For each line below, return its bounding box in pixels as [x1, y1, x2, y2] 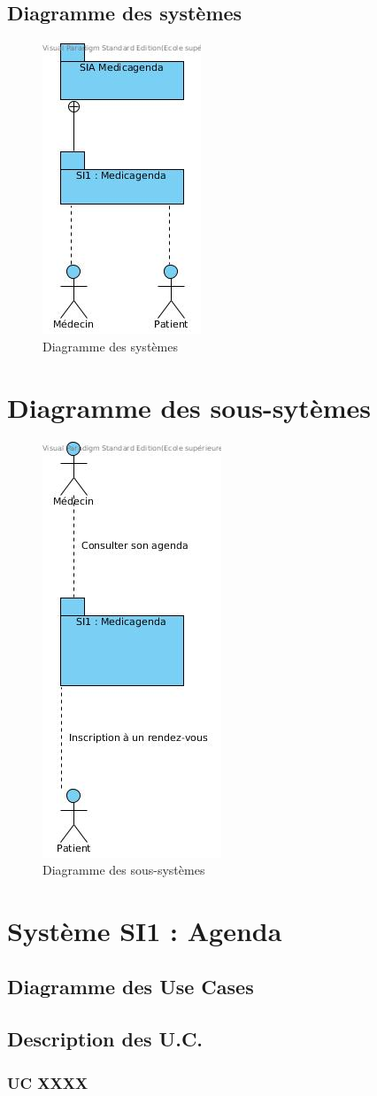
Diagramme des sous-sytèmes [7, 389, 371, 425]
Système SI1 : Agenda [7, 912, 282, 948]
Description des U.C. [7, 1025, 204, 1053]
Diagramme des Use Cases [7, 973, 254, 1000]
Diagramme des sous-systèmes [42, 861, 205, 879]
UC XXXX [7, 1071, 88, 1093]
